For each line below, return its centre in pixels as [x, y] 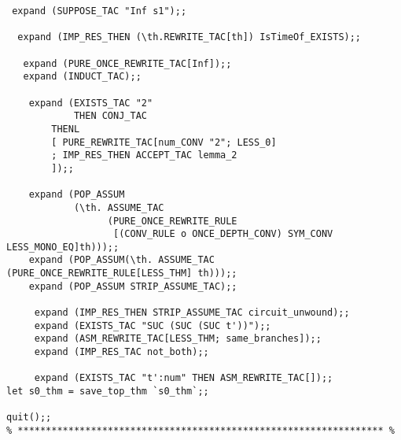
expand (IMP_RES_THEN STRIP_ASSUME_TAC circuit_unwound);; [192, 313]
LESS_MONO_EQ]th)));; [63, 247]
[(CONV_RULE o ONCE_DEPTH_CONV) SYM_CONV [223, 234]
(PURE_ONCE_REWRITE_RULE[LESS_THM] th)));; [122, 274]
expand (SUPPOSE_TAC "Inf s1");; [99, 11]
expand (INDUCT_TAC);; [82, 77]
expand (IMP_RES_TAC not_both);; [121, 352]
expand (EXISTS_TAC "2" [91, 103]
